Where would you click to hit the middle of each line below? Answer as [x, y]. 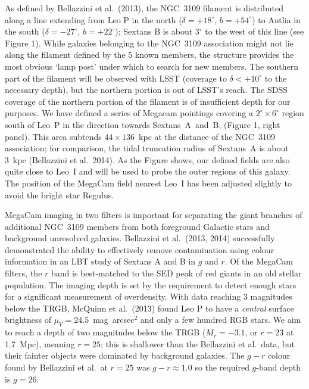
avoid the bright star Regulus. [60, 194]
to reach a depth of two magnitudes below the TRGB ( [105, 332]
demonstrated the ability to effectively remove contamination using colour [140, 249]
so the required [222, 367]
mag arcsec [114, 320]
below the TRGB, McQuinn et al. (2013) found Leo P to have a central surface [149, 308]
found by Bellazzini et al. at [56, 367]
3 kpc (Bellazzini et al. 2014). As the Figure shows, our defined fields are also [147, 159]
